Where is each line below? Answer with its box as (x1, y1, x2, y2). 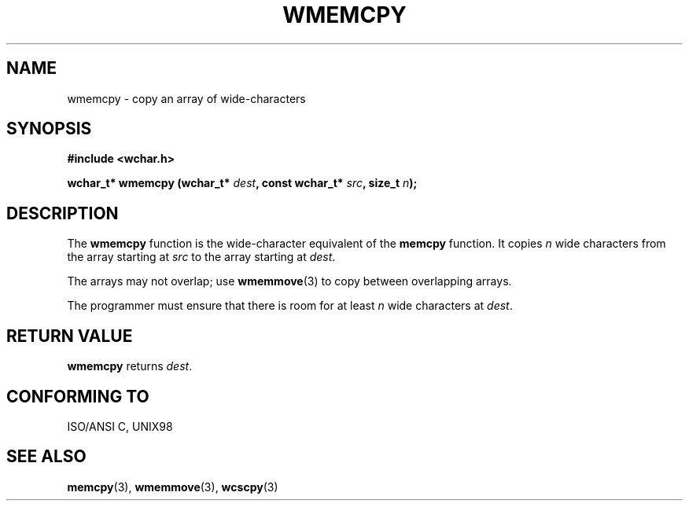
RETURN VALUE (6, 325, 133, 346)
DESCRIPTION (6, 203, 119, 223)
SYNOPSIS (6, 119, 92, 139)
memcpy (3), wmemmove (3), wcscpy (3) (67, 479, 278, 494)
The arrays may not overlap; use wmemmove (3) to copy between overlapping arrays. (67, 274, 512, 288)
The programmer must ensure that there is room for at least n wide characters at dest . (67, 299, 513, 313)
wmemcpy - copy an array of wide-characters (67, 91, 306, 105)
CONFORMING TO (6, 386, 149, 406)
